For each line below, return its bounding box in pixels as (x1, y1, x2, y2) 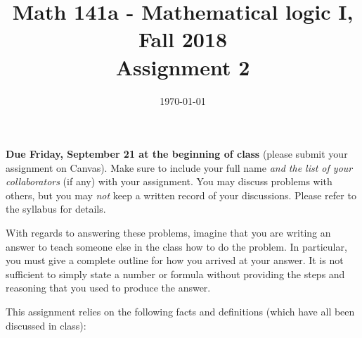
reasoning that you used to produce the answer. (6, 280, 211, 295)
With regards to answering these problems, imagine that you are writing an (6, 225, 331, 240)
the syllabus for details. (6, 201, 106, 216)
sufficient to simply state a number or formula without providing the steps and (6, 266, 345, 281)
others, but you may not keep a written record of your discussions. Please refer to (6, 187, 356, 202)
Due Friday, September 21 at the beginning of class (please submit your (6, 146, 348, 161)
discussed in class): (6, 318, 86, 332)
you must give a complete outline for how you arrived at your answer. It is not (6, 253, 344, 268)
